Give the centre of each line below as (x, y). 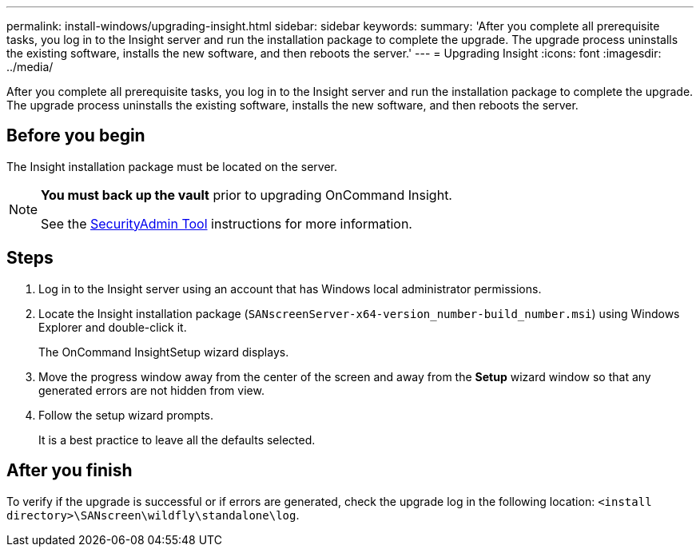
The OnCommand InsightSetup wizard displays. (164, 352)
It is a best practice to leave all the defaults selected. (177, 440)
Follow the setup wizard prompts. (126, 415)
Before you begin (76, 136)
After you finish (70, 471)
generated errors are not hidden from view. (151, 390)
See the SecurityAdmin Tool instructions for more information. (227, 223)
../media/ (30, 67)
